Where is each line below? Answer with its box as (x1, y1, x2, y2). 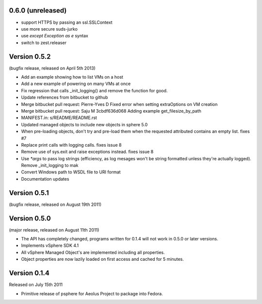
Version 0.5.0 (9, 214, 51, 222)
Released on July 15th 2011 (9, 282, 63, 287)
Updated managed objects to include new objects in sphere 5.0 (21, 121, 148, 127)
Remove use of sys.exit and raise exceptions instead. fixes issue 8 (21, 149, 154, 155)
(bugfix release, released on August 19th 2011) (9, 202, 102, 207)
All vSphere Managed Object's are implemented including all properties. (21, 249, 165, 255)
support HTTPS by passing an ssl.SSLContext (21, 19, 113, 25)
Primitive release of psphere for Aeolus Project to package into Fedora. (21, 290, 163, 296)
